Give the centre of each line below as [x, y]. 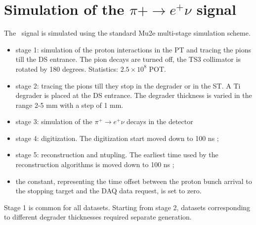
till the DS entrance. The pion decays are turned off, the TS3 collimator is [128, 59]
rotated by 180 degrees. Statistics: [67, 68]
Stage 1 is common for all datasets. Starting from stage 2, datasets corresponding [127, 207]
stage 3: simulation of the [54, 121]
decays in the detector [160, 121]
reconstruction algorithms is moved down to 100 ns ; [95, 164]
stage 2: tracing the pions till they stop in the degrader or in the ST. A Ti [128, 85]
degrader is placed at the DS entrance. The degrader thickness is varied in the [134, 95]
